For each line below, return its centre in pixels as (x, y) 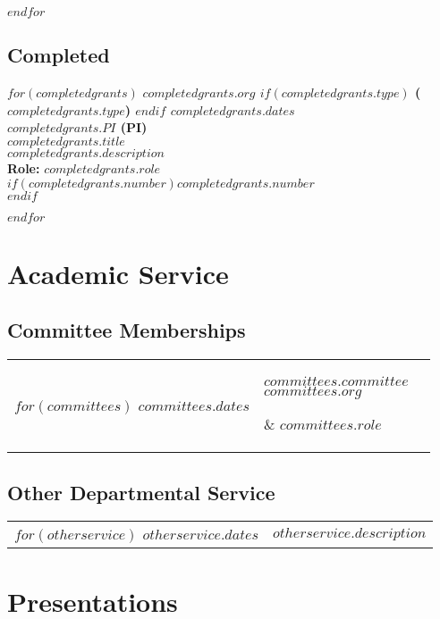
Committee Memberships (127, 330)
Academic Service (118, 273)
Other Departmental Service (141, 492)
